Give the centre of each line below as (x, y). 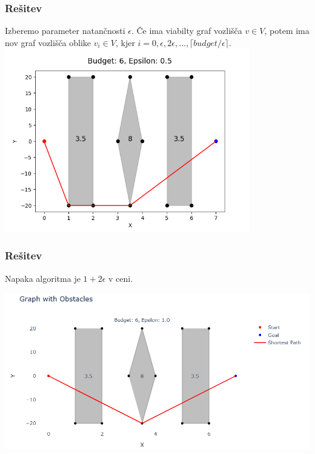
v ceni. (121, 278)
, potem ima (287, 31)
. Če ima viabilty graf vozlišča (187, 31)
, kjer (125, 42)
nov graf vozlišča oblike (48, 42)
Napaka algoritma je (43, 278)
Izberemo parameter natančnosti (65, 31)
